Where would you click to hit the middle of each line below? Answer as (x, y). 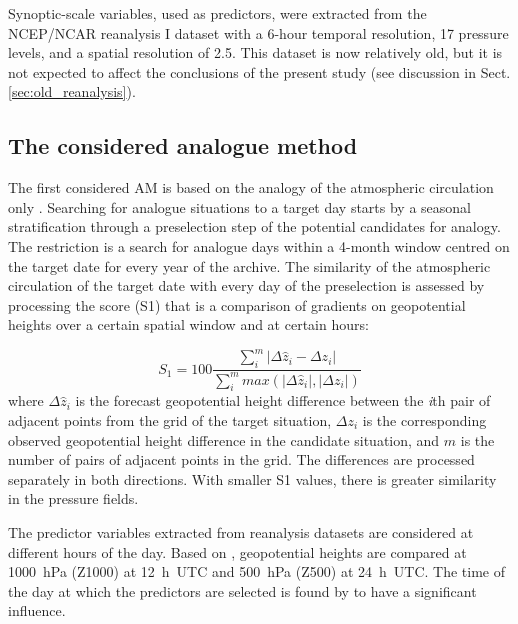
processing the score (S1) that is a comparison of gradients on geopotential (237, 304)
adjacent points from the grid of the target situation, (170, 419)
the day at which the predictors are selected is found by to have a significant (242, 590)
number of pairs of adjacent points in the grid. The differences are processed (241, 459)
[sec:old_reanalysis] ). (72, 91)
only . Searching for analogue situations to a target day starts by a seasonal (240, 206)
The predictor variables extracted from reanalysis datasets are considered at (241, 531)
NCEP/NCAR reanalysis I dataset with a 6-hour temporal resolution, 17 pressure (258, 32)
